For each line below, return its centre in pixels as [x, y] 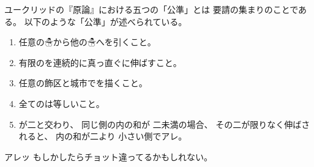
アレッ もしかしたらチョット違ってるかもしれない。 [108, 156]
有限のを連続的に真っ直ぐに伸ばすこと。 [100, 62]
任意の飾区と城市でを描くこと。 [83, 83]
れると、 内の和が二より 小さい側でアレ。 [103, 136]
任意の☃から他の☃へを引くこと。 [87, 42]
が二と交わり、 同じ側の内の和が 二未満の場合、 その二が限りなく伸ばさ [164, 124]
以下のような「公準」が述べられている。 [106, 21]
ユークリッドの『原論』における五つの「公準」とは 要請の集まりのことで [151, 9]
